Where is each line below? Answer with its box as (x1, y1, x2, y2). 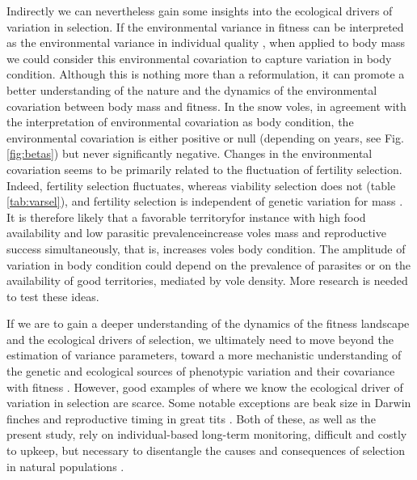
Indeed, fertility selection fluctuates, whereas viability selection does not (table (6, 176, 396, 193)
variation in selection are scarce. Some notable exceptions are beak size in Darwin (6, 394, 411, 411)
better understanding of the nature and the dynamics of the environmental (6, 81, 377, 98)
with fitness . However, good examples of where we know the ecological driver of (6, 378, 403, 395)
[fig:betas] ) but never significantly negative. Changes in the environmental (6, 145, 373, 162)
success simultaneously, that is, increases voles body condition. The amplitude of (6, 240, 406, 257)
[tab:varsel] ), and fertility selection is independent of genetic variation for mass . (6, 193, 403, 210)
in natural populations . (6, 457, 124, 474)
